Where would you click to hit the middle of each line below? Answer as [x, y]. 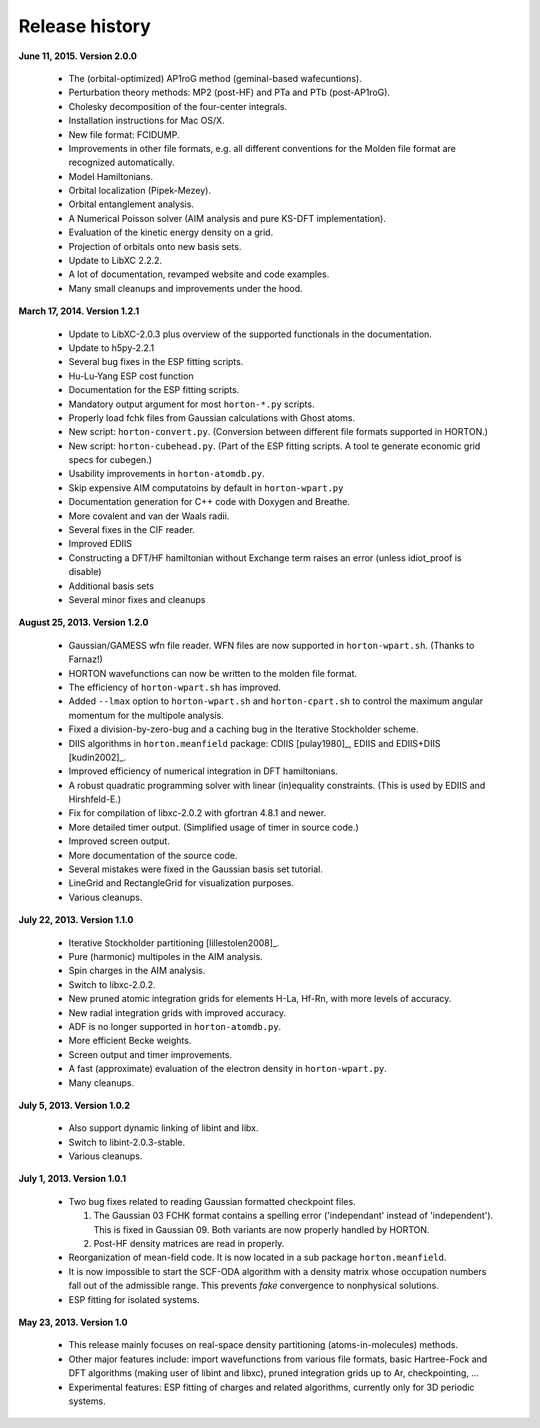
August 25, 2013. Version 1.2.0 [83, 622]
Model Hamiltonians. [111, 176]
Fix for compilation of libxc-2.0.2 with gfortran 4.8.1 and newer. [197, 813]
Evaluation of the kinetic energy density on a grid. [171, 232]
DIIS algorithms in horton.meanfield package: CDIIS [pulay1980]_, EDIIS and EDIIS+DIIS [254, 743]
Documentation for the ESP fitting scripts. [154, 390]
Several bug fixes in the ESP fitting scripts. [156, 362]
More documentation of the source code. [153, 855]
